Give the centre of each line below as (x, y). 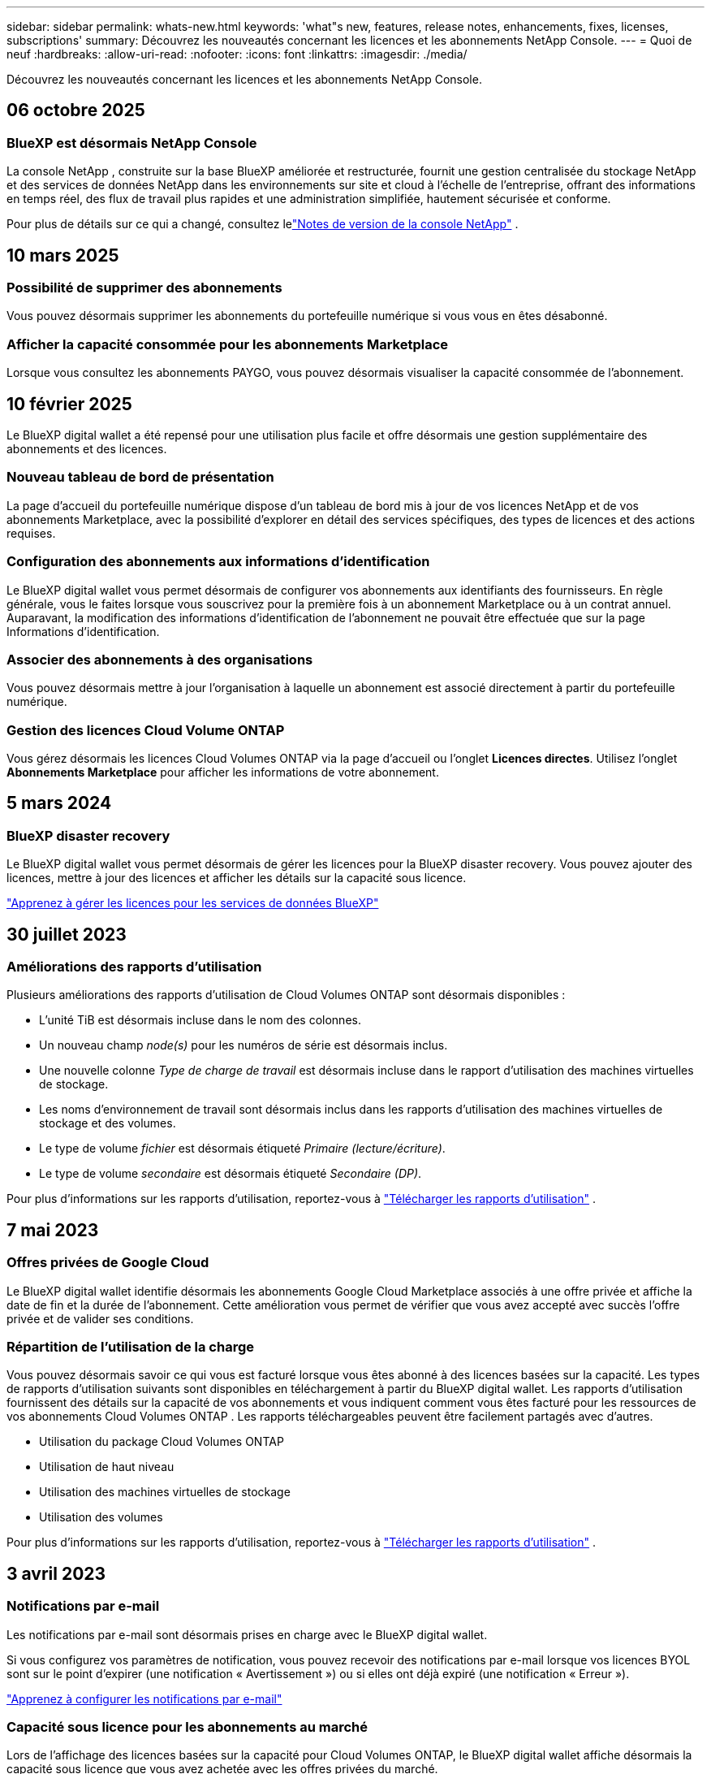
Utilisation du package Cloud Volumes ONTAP (162, 1442)
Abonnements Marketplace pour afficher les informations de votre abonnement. (223, 772)
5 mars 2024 (59, 803)
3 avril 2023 (56, 1573)
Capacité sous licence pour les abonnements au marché (187, 1727)
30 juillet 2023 (67, 934)
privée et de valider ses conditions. (100, 1318)
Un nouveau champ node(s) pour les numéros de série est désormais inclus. (243, 1045)
